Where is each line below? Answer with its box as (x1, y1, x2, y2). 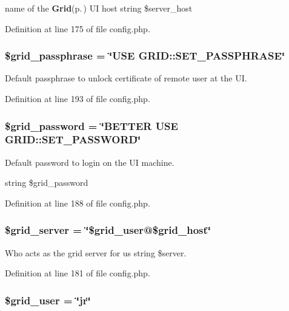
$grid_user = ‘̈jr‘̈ (5, 292, 91, 307)
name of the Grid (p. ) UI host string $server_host (5, 2, 193, 14)
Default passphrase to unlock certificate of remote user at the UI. (5, 72, 247, 84)
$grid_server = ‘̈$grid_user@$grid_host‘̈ (5, 222, 211, 238)
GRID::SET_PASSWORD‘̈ (5, 132, 141, 147)
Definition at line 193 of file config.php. (5, 92, 150, 104)
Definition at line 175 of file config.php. (5, 22, 150, 35)
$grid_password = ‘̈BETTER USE (5, 118, 178, 133)
